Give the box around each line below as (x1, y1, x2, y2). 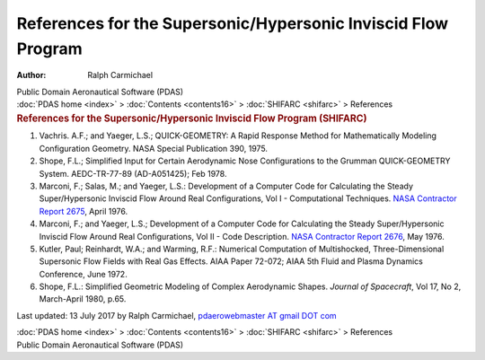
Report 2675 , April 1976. (39, 206, 128, 216)
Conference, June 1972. (39, 268, 128, 279)
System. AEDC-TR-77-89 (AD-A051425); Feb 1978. (39, 168, 227, 179)
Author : (16, 70, 47, 81)
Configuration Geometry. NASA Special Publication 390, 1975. (39, 143, 269, 154)
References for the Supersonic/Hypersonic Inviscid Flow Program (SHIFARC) (16, 112, 367, 125)
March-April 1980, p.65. (39, 294, 127, 304)
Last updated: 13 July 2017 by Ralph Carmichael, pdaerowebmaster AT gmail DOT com (16, 310, 337, 320)
